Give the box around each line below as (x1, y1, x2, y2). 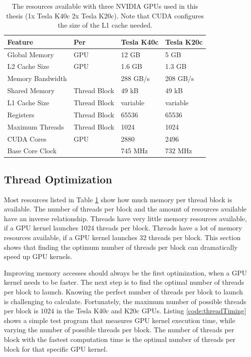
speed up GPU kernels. (4, 251, 72, 261)
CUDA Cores (7, 133, 47, 144)
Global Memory (7, 49, 54, 59)
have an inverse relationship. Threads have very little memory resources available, (4, 213, 247, 223)
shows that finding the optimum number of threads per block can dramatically (4, 242, 238, 252)
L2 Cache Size (7, 61, 50, 71)
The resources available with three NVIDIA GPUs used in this (12, 1, 198, 11)
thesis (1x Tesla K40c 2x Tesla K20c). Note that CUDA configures (6, 10, 204, 20)
